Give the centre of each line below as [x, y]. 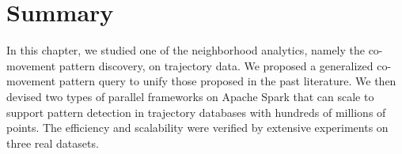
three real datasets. [53, 143]
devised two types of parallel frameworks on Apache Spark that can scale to [190, 96]
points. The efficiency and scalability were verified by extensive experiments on [197, 128]
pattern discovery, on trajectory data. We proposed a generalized [216, 65]
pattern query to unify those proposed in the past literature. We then [228, 81]
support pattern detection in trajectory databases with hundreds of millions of [196, 112]
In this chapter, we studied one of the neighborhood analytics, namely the [186, 50]
